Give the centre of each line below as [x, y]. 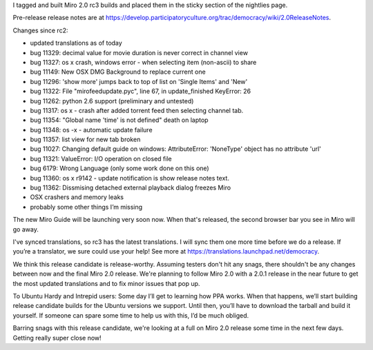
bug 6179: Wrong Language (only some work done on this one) [120, 168]
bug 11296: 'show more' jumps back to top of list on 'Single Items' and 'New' [139, 81]
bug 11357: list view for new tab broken [85, 140]
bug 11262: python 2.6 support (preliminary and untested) [112, 101]
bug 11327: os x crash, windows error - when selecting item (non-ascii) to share [143, 62]
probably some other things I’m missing [86, 207]
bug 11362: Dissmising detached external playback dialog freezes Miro [131, 188]
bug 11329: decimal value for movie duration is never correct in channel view [139, 52]
